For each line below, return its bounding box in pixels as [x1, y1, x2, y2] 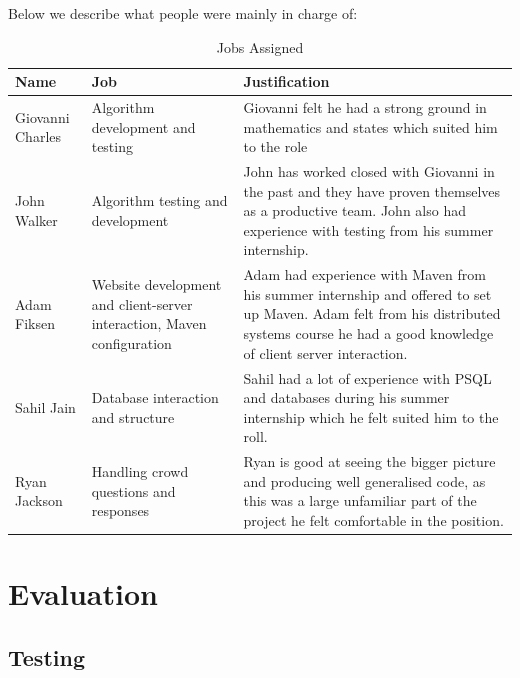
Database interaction [91, 387, 219, 408]
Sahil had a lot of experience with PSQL [243, 367, 492, 388]
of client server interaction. [243, 342, 408, 363]
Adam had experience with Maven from [243, 264, 486, 285]
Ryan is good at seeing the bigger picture [243, 451, 496, 472]
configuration [91, 332, 172, 353]
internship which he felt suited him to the [243, 406, 499, 427]
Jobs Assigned [216, 36, 304, 57]
